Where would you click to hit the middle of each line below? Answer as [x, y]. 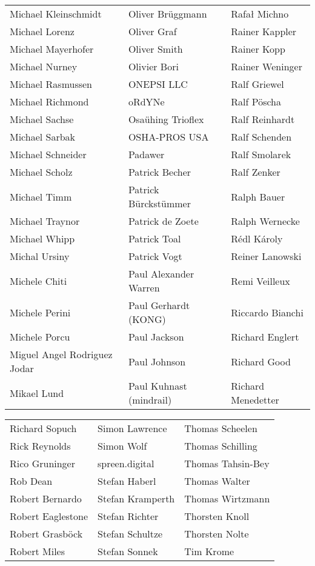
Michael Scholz [41, 172]
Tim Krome [209, 551]
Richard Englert [265, 337]
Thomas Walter [217, 481]
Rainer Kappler [264, 31]
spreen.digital [126, 463]
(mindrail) [150, 400]
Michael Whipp [42, 238]
